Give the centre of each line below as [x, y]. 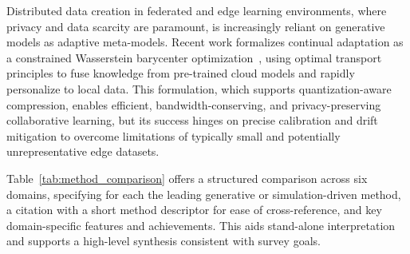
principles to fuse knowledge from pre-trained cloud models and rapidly [181, 73]
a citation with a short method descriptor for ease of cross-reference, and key [194, 210]
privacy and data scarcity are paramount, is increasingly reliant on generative [196, 26]
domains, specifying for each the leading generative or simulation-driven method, [204, 194]
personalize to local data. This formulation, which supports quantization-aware [199, 88]
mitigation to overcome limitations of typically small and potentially [173, 135]
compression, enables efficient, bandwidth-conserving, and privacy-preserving [194, 104]
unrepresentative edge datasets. [83, 151]
